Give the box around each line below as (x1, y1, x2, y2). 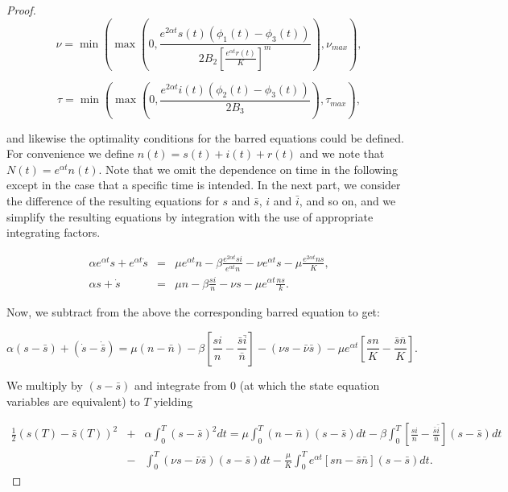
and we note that (299, 145, 385, 162)
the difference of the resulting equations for (6, 192, 219, 209)
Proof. (6, 2, 36, 18)
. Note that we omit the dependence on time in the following (98, 160, 398, 177)
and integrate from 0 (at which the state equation (134, 376, 380, 393)
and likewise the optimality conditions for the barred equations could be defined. (6, 129, 404, 146)
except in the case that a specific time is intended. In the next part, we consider (6, 176, 401, 193)
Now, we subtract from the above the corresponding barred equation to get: (6, 304, 380, 320)
